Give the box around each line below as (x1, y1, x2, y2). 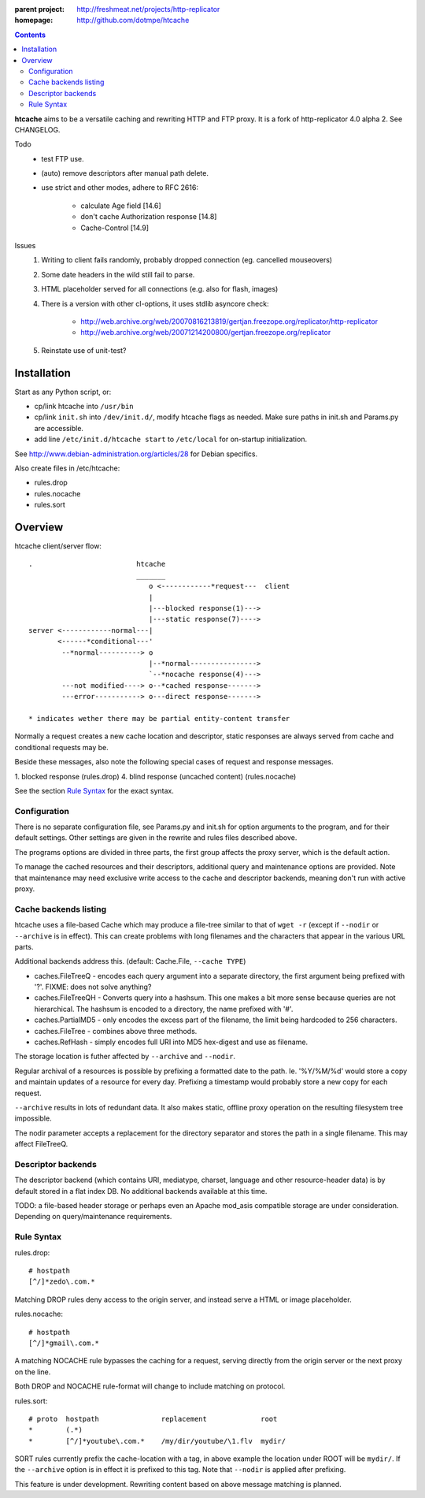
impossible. (14, 1113, 52, 1123)
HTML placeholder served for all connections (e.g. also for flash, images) (41, 284, 279, 294)
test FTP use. (41, 154, 84, 163)
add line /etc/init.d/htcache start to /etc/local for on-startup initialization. (34, 434, 307, 444)
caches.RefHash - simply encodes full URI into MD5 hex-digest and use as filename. (34, 1037, 309, 1047)
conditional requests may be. (14, 742, 109, 752)
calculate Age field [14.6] (80, 201, 161, 210)
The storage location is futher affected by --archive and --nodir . (14, 1052, 236, 1061)
